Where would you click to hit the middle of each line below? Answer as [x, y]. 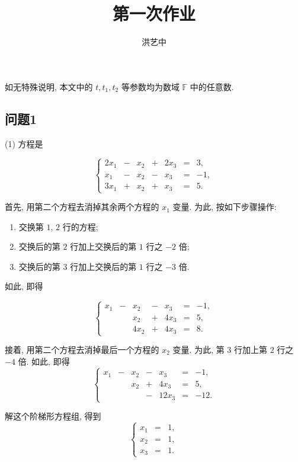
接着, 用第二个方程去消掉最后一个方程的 [82, 350]
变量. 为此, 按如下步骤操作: [225, 207]
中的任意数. [212, 86]
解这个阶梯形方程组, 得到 [53, 416]
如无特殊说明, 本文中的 [49, 86]
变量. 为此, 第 [198, 350]
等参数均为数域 [150, 86]
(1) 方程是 [24, 143]
